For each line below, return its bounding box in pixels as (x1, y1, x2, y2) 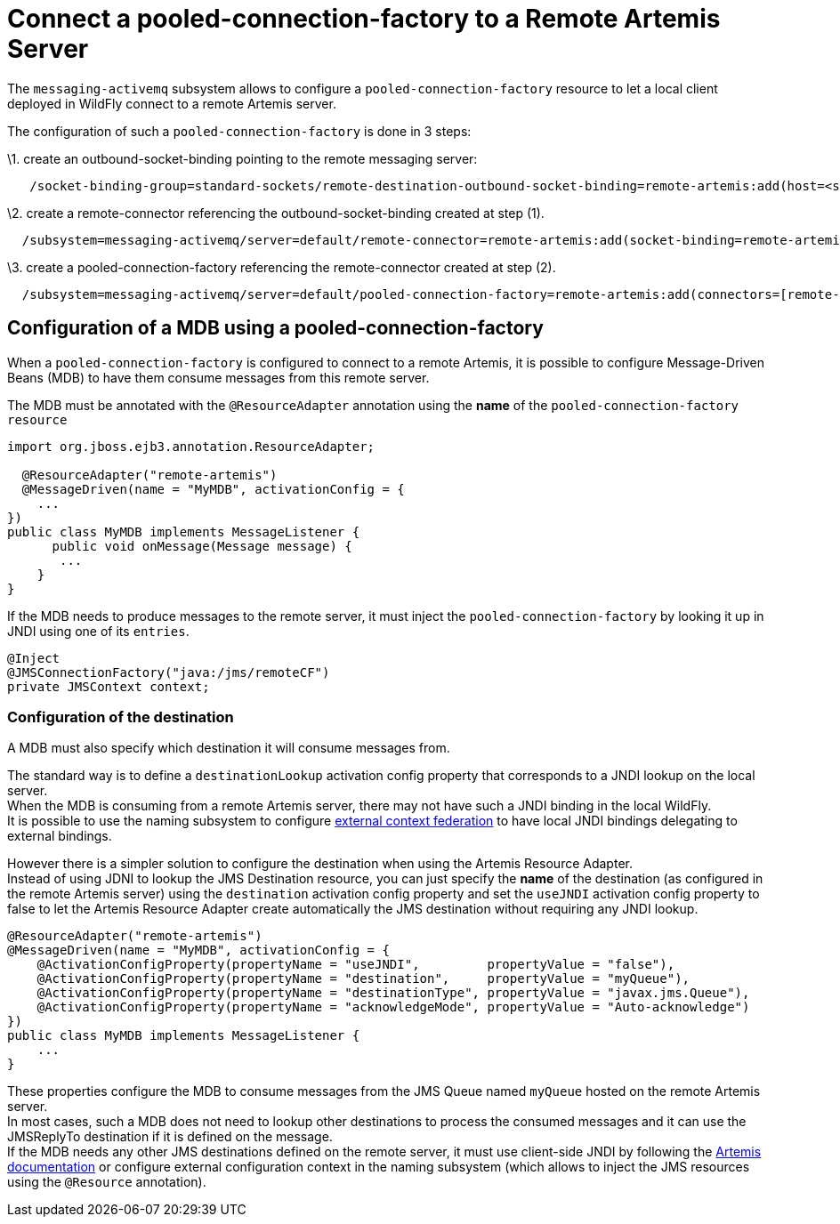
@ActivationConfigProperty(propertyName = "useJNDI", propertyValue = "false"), (36, 957, 675, 972)
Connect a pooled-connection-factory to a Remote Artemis (7, 4, 721, 34)
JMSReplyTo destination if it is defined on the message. (7, 1129, 333, 1145)
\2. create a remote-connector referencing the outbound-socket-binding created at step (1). (7, 205, 545, 221)
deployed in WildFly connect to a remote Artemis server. (7, 95, 336, 111)
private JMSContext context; (7, 679, 210, 694)
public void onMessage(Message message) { (52, 538, 352, 553)
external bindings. (7, 828, 112, 844)
